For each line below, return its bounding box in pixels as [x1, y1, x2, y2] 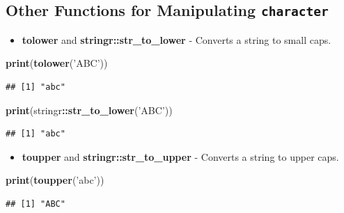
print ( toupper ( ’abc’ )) [6, 173, 104, 187]
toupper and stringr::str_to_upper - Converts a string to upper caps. [22, 149, 339, 164]
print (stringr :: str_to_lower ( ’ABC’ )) [6, 102, 173, 117]
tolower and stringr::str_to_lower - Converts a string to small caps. [22, 32, 331, 47]
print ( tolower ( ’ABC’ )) [6, 56, 108, 70]
